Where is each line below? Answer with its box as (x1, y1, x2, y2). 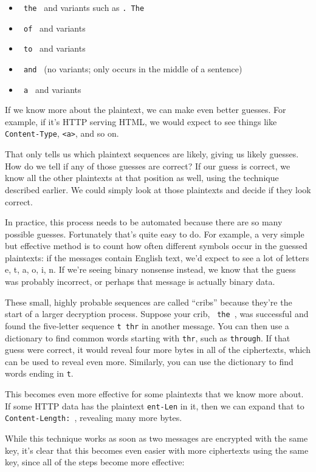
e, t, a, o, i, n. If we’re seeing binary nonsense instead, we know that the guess (5, 263, 296, 276)
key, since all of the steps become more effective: (5, 456, 185, 468)
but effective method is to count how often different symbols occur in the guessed (5, 239, 307, 252)
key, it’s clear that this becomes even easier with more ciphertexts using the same (5, 443, 309, 456)
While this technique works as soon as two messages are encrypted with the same (5, 431, 308, 444)
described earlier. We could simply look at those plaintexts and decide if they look (5, 183, 311, 196)
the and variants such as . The (23, 1, 145, 13)
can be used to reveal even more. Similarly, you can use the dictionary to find (5, 355, 294, 368)
